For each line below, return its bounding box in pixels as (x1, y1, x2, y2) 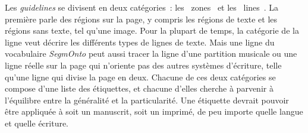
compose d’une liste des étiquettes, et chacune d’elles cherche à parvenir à (5, 82, 274, 95)
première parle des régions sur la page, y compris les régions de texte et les (5, 12, 278, 25)
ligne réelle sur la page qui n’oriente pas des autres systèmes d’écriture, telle (5, 59, 282, 71)
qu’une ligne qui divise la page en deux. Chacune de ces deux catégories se (5, 70, 276, 83)
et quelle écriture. (5, 116, 69, 129)
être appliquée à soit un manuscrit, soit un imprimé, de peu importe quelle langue (5, 105, 303, 118)
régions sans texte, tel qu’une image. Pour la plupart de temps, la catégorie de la (5, 24, 299, 37)
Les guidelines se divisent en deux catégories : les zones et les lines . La (5, 1, 279, 13)
